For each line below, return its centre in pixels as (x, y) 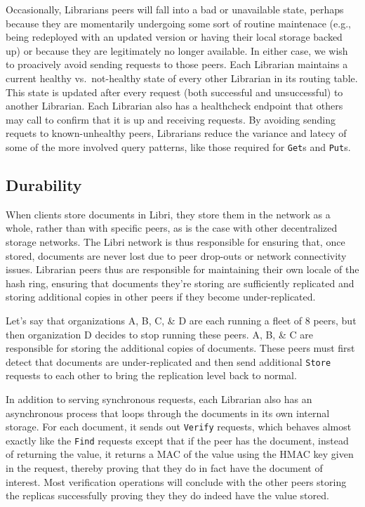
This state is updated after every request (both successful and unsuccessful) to (174, 92)
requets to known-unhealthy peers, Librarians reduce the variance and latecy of (176, 133)
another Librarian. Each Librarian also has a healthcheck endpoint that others (174, 106)
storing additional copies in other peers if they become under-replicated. (161, 297)
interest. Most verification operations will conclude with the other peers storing (176, 481)
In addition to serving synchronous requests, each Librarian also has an (159, 399)
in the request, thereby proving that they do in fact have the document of (164, 468)
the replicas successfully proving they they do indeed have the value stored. (167, 495)
